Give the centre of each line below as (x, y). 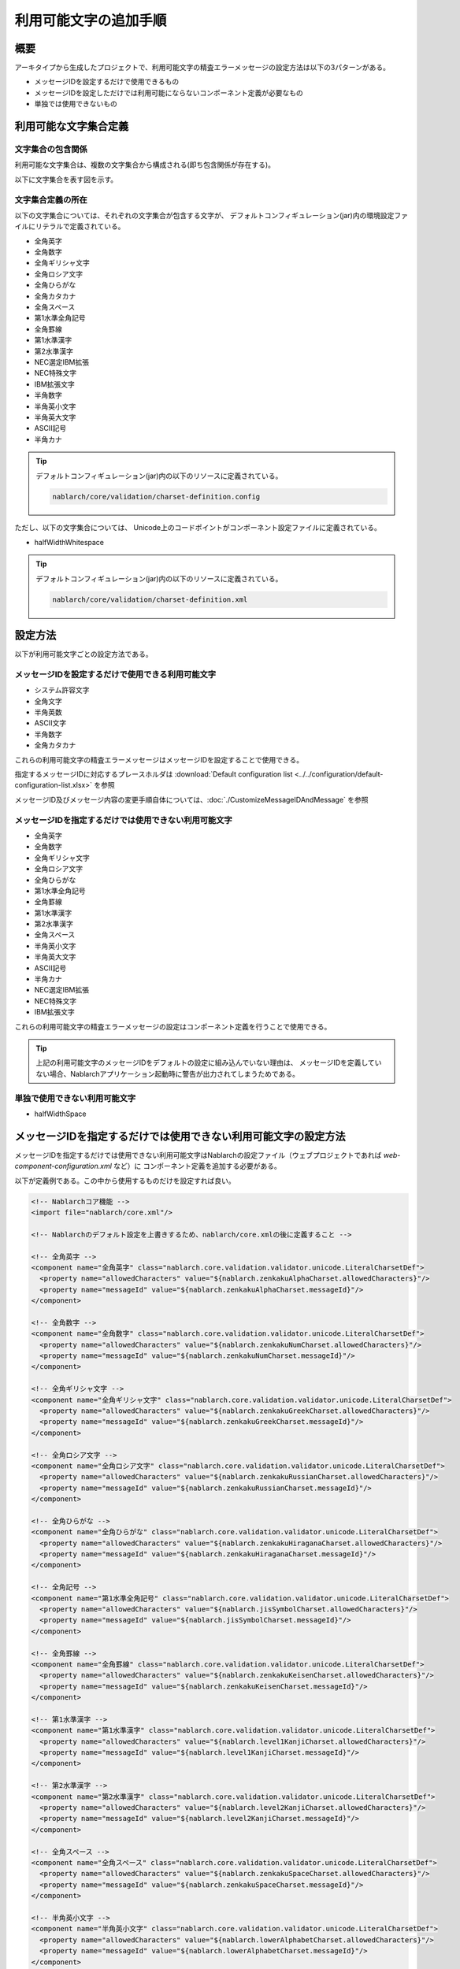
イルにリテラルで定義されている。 (70, 226)
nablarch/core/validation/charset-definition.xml (150, 599)
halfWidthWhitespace (69, 542)
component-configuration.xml (63, 1166)
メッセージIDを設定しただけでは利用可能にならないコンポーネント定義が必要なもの (169, 93)
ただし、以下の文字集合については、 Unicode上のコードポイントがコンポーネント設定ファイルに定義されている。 (198, 528)
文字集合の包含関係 (51, 150)
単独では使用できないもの (76, 104)
